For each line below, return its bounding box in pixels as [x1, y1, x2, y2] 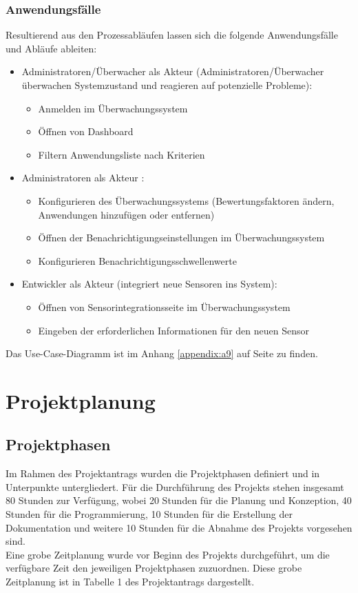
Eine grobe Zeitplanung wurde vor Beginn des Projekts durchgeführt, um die [6, 547, 330, 561]
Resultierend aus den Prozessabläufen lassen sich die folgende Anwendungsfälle [6, 28, 338, 42]
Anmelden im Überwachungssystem [38, 101, 188, 115]
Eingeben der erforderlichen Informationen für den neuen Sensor [38, 323, 309, 337]
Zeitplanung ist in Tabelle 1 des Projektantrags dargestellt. [6, 574, 255, 589]
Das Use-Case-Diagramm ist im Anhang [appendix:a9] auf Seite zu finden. [6, 346, 318, 361]
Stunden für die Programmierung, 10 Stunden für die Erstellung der [6, 507, 293, 521]
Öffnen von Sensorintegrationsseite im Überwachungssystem [38, 299, 291, 314]
